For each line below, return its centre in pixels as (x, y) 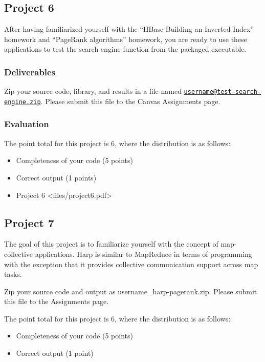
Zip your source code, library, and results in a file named (93, 91)
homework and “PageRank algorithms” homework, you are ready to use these (126, 39)
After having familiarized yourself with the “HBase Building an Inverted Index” (129, 29)
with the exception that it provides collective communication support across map (131, 264)
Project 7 (29, 222)
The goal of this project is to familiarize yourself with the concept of (111, 244)
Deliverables (30, 72)
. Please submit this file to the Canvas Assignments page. (130, 101)
